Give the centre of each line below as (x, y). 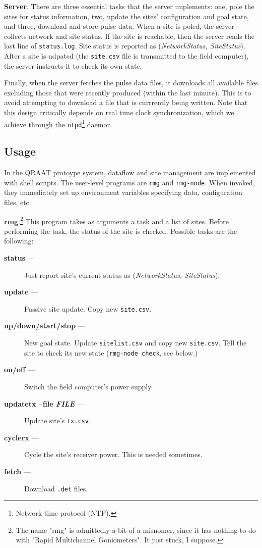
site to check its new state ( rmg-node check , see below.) (111, 352)
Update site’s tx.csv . (57, 420)
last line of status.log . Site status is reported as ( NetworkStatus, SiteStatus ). (125, 46)
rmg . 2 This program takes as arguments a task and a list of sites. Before (116, 220)
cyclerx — (21, 437)
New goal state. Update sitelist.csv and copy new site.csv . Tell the (136, 343)
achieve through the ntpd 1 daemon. (59, 123)
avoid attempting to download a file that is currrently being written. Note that (126, 102)
